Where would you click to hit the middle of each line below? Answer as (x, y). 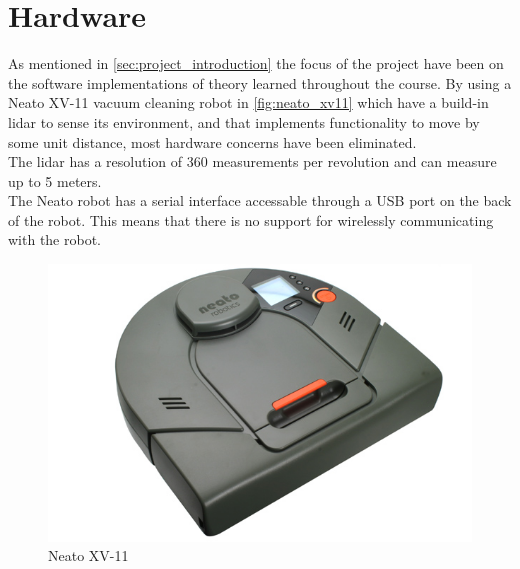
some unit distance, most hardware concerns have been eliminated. (212, 141)
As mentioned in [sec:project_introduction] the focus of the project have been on (256, 63)
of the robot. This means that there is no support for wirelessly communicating (251, 219)
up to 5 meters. (55, 180)
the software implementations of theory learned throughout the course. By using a (260, 82)
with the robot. (55, 239)
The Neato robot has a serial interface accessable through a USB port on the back (260, 200)
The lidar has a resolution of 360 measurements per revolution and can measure (252, 161)
